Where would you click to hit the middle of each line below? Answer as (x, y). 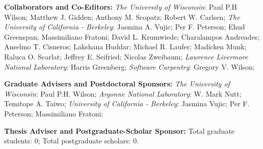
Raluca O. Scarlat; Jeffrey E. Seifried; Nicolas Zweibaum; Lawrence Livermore (126, 56)
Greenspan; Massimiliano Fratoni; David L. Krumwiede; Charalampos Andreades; (132, 36)
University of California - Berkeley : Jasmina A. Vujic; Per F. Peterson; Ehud (125, 27)
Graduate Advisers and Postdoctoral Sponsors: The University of (117, 84)
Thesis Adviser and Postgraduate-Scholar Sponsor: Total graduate (120, 130)
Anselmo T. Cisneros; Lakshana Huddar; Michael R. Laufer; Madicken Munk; (125, 47)
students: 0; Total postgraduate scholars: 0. (72, 141)
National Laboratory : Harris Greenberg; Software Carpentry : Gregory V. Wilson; (129, 66)
